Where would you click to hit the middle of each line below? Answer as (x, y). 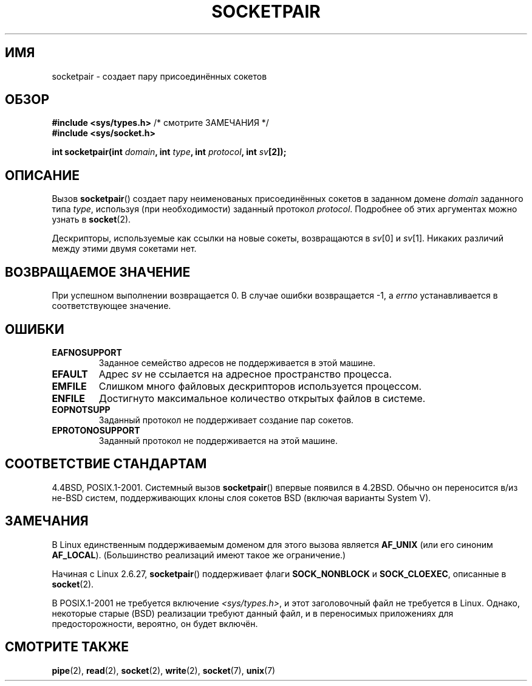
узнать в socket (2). (91, 220)
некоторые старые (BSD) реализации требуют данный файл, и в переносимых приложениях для (253, 613)
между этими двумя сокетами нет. (124, 249)
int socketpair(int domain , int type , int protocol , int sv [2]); (169, 152)
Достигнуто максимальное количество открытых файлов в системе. (262, 398)
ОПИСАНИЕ (42, 175)
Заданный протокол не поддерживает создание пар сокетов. (226, 420)
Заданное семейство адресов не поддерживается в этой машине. (237, 362)
